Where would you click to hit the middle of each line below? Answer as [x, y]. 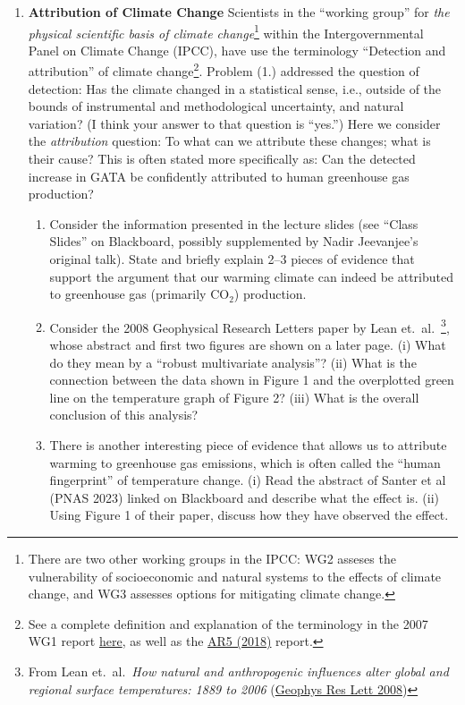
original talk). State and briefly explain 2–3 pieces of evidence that [232, 259]
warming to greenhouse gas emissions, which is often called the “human [245, 462]
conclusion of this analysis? [124, 415]
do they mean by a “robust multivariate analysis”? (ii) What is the [233, 362]
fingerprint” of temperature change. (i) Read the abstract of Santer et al [248, 480]
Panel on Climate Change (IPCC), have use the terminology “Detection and [237, 50]
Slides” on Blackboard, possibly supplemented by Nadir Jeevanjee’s [234, 241]
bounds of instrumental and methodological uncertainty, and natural [216, 106]
